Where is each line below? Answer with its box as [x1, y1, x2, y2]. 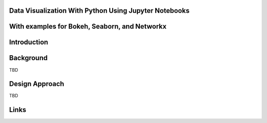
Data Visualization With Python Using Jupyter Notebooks [9, 6, 190, 15]
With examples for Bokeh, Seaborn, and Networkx [9, 22, 167, 31]
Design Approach [9, 80, 64, 88]
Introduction [9, 38, 48, 46]
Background [9, 54, 48, 62]
